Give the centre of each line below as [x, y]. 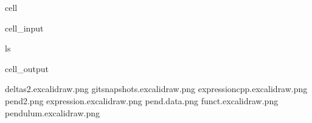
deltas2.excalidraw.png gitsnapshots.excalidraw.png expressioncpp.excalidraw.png [156, 89]
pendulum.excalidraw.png [53, 112]
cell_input [24, 28]
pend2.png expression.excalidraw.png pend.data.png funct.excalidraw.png [142, 100]
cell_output [27, 68]
